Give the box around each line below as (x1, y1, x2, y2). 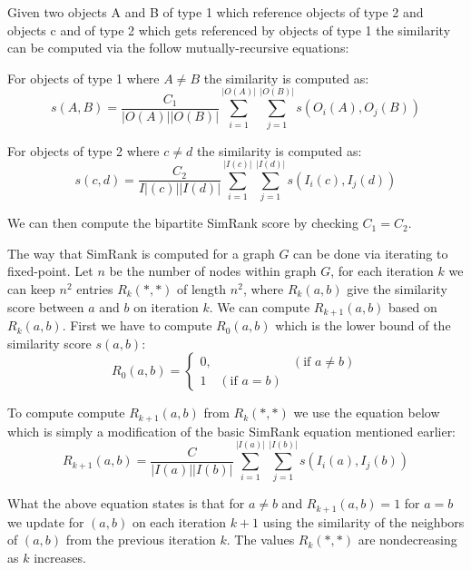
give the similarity (347, 280, 447, 298)
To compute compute (7, 403, 125, 422)
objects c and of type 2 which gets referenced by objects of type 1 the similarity (7, 20, 451, 39)
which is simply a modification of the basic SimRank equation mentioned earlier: (7, 421, 456, 440)
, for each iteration (330, 261, 434, 280)
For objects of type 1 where (7, 68, 160, 87)
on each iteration (132, 512, 226, 531)
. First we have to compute (62, 316, 212, 335)
